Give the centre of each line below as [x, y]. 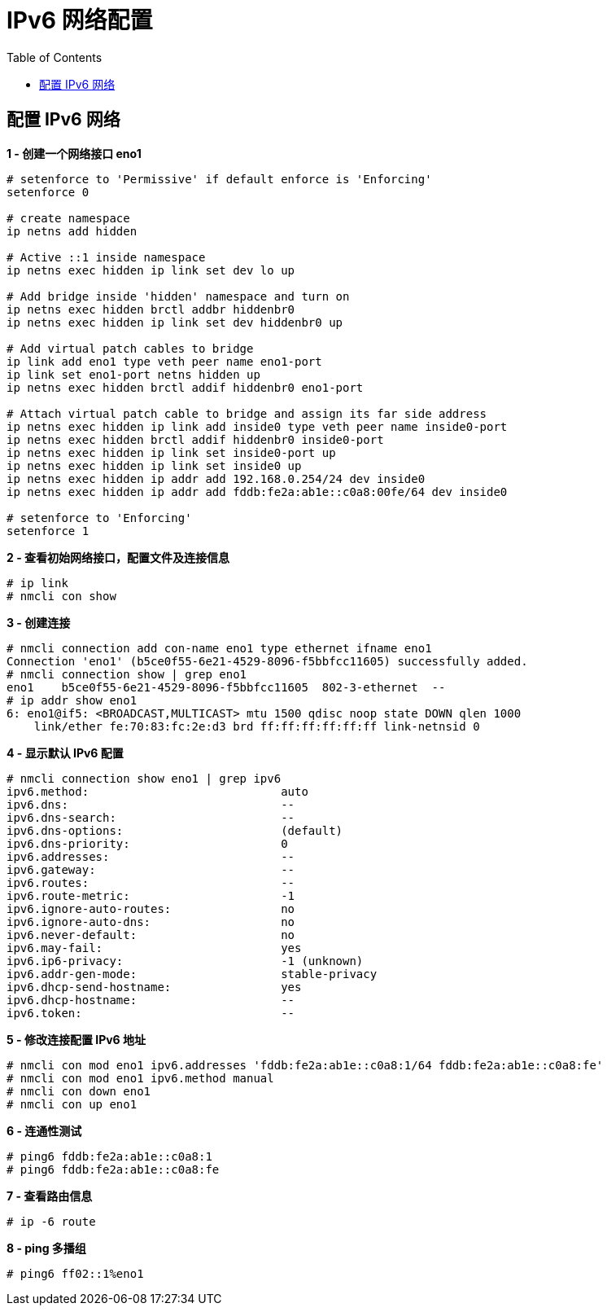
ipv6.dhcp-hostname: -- [151, 1000]
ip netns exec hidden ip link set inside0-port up [171, 452]
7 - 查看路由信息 [50, 1196]
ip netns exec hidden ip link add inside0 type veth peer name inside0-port [257, 426]
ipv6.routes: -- [151, 882]
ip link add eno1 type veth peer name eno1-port [164, 361]
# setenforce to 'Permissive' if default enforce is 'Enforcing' [219, 179]
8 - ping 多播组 [46, 1248]
